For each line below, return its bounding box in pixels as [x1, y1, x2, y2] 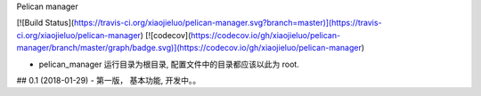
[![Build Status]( [16, 18, 75, 28]
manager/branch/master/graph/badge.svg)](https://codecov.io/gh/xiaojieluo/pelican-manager [16, 43, 363, 53]
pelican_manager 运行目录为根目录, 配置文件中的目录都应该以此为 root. [38, 59, 300, 69]
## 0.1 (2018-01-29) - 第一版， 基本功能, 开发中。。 [16, 75, 200, 85]
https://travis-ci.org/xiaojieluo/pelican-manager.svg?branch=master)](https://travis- [73, 18, 382, 28]
